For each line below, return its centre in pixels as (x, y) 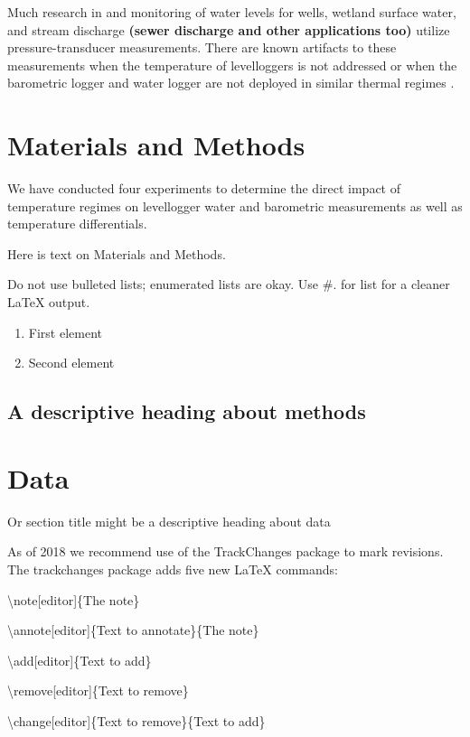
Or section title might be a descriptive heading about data (169, 521)
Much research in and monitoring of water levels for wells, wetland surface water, (232, 12)
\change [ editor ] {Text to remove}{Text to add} (136, 720)
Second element (71, 363)
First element (65, 332)
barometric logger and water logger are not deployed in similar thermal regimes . (231, 83)
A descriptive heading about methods (187, 411)
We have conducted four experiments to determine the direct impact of (204, 188)
